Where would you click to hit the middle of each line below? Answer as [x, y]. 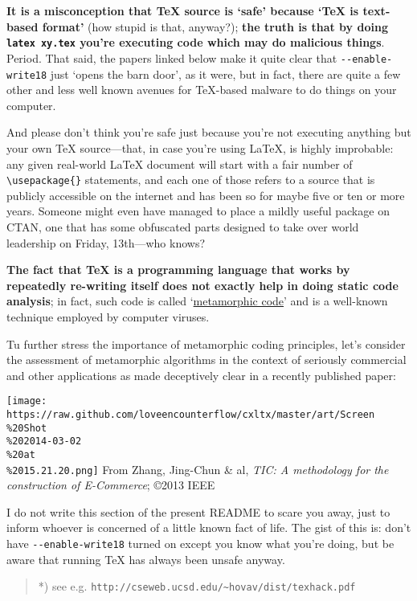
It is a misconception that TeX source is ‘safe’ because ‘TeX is [183, 10]
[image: [27, 401]
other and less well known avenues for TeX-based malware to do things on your [202, 90]
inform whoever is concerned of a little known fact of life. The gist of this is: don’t [209, 527]
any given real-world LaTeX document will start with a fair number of [180, 164]
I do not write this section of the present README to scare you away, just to [198, 511]
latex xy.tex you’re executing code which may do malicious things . [196, 42]
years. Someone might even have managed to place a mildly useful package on [198, 211]
